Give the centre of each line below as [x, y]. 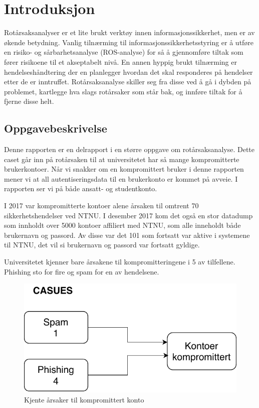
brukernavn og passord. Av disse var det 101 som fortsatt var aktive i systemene [127, 235]
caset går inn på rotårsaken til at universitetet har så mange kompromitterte [122, 159]
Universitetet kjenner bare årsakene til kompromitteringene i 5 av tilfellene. [120, 262]
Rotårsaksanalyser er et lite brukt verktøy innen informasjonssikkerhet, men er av [129, 32]
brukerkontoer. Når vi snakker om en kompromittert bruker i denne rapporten [124, 169]
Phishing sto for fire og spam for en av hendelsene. [82, 271]
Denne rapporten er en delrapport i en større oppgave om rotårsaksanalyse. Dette [129, 149]
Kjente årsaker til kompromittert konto [84, 399]
